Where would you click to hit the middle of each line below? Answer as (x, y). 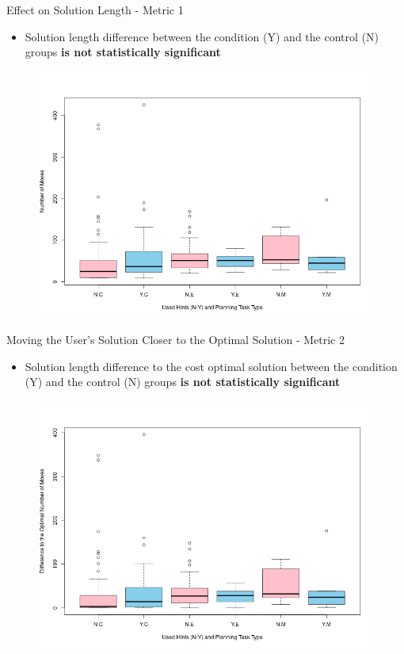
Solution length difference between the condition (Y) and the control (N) (202, 36)
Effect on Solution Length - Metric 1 (95, 10)
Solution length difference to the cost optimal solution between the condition (211, 366)
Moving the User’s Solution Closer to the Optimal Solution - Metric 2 (175, 340)
